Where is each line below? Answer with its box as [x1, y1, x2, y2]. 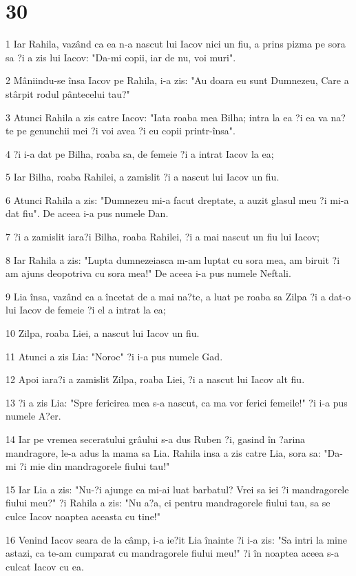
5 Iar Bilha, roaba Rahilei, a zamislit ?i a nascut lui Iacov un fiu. [6, 169, 280, 184]
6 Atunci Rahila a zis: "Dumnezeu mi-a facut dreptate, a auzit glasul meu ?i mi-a [6, 192, 349, 207]
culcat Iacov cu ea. [6, 559, 84, 573]
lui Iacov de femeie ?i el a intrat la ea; [6, 302, 166, 317]
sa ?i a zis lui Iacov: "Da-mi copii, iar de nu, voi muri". [6, 50, 236, 64]
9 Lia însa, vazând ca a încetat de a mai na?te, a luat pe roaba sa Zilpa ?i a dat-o [6, 289, 351, 303]
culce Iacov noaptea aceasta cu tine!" [6, 508, 160, 523]
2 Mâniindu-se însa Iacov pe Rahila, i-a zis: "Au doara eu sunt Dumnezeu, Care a [6, 73, 349, 88]
